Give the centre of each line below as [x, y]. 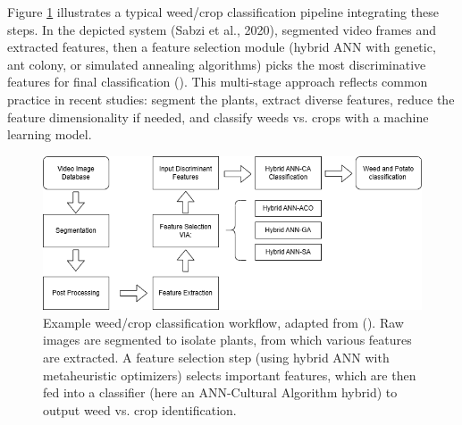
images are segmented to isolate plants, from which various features [227, 340]
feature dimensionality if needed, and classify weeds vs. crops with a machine [218, 117]
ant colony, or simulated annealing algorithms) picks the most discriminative [217, 64]
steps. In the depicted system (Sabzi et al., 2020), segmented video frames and [222, 29]
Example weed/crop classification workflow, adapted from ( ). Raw [223, 322]
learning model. [50, 134]
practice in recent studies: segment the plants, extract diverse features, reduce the [231, 99]
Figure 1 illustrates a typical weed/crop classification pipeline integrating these [223, 12]
